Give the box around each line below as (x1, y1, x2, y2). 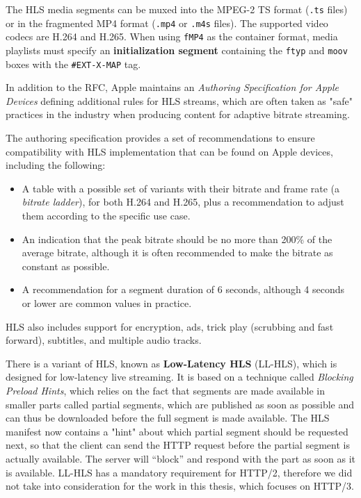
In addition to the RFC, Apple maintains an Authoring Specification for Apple (6, 80, 339, 94)
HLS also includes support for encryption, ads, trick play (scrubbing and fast (6, 319, 334, 333)
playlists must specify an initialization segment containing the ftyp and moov (6, 42, 348, 57)
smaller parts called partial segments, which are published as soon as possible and (6, 397, 355, 411)
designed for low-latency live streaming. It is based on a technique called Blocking (6, 370, 353, 384)
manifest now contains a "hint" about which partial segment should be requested (6, 424, 348, 438)
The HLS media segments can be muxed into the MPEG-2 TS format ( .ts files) (6, 2, 348, 16)
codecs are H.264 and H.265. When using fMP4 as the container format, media (6, 29, 338, 44)
